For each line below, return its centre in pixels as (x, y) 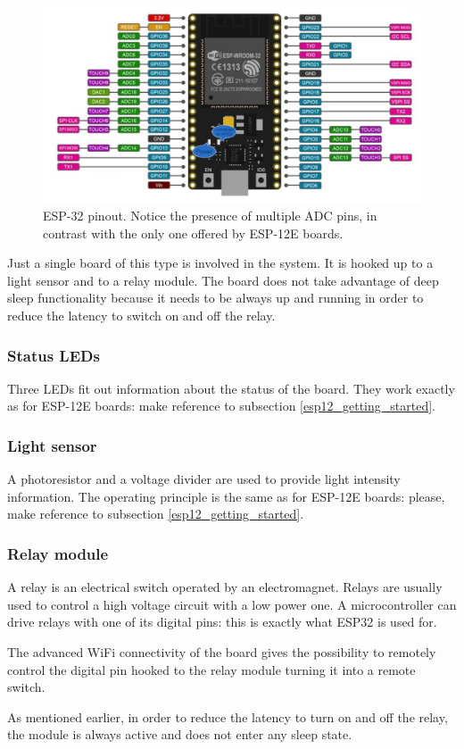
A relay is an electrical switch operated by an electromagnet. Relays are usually (225, 587)
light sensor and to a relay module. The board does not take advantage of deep (223, 280)
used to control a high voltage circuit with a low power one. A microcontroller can (232, 604)
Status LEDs (54, 355)
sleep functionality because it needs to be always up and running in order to (215, 298)
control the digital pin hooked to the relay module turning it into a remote (211, 669)
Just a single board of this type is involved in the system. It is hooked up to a (220, 263)
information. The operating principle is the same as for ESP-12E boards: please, (226, 496)
